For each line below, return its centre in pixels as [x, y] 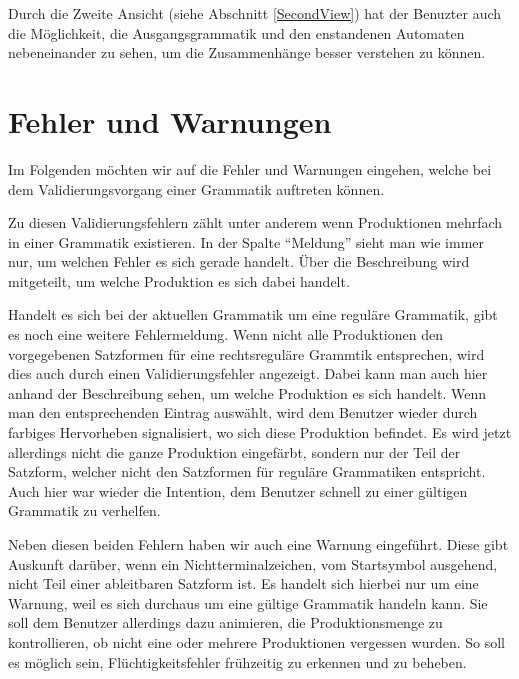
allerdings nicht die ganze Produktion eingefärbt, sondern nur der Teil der [234, 451]
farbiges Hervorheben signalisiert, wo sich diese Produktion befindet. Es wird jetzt [260, 432]
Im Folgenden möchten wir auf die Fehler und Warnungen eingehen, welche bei [250, 168]
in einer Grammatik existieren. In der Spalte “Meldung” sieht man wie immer [246, 241]
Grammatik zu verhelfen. [84, 510]
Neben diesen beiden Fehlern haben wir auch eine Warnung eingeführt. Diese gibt [258, 544]
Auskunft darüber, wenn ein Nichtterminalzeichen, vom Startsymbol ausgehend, [253, 563]
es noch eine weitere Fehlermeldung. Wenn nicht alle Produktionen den [225, 334]
